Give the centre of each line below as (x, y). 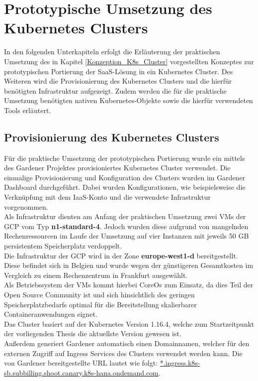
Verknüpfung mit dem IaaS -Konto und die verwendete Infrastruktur (107, 197)
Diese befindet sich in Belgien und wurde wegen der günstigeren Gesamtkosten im (129, 265)
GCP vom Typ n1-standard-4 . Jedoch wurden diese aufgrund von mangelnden (126, 226)
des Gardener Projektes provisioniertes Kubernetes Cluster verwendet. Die (117, 168)
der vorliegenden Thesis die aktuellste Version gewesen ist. (93, 333)
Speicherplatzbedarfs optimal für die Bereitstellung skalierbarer (100, 304)
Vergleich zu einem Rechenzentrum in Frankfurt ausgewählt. (96, 275)
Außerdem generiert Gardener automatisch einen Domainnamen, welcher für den (127, 343)
